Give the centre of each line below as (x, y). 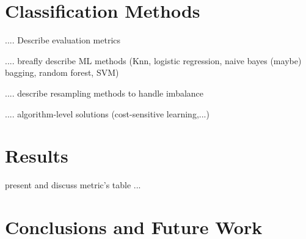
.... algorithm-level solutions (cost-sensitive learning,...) (107, 113)
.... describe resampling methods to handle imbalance (104, 93)
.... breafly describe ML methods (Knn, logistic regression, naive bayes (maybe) (153, 60)
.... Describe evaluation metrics (63, 40)
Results (37, 156)
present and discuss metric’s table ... (73, 185)
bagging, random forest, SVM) (62, 72)
